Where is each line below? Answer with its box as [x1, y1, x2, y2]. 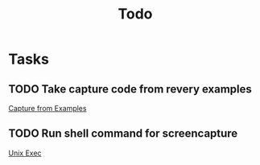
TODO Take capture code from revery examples [8, 82, 252, 96]
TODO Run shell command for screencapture [8, 126, 238, 141]
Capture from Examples [8, 104, 87, 113]
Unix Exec [8, 148, 42, 158]
